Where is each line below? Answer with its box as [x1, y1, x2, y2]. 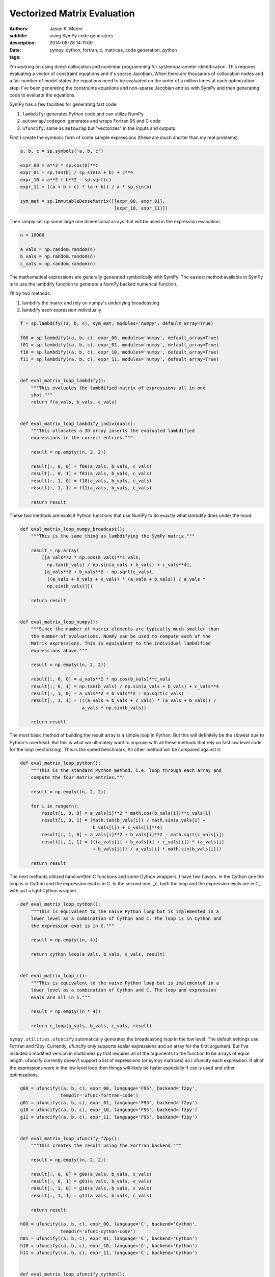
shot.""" [31, 392, 53, 398]
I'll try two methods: [9, 290, 51, 296]
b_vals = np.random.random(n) [20, 253, 96, 259]
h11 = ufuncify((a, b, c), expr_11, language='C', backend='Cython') [20, 1249, 198, 1256]
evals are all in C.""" [31, 994, 90, 1000]
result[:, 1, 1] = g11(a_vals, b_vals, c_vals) [31, 1193, 152, 1198]
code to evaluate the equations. [9, 92, 76, 98]
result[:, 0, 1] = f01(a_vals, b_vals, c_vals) [31, 470, 152, 477]
